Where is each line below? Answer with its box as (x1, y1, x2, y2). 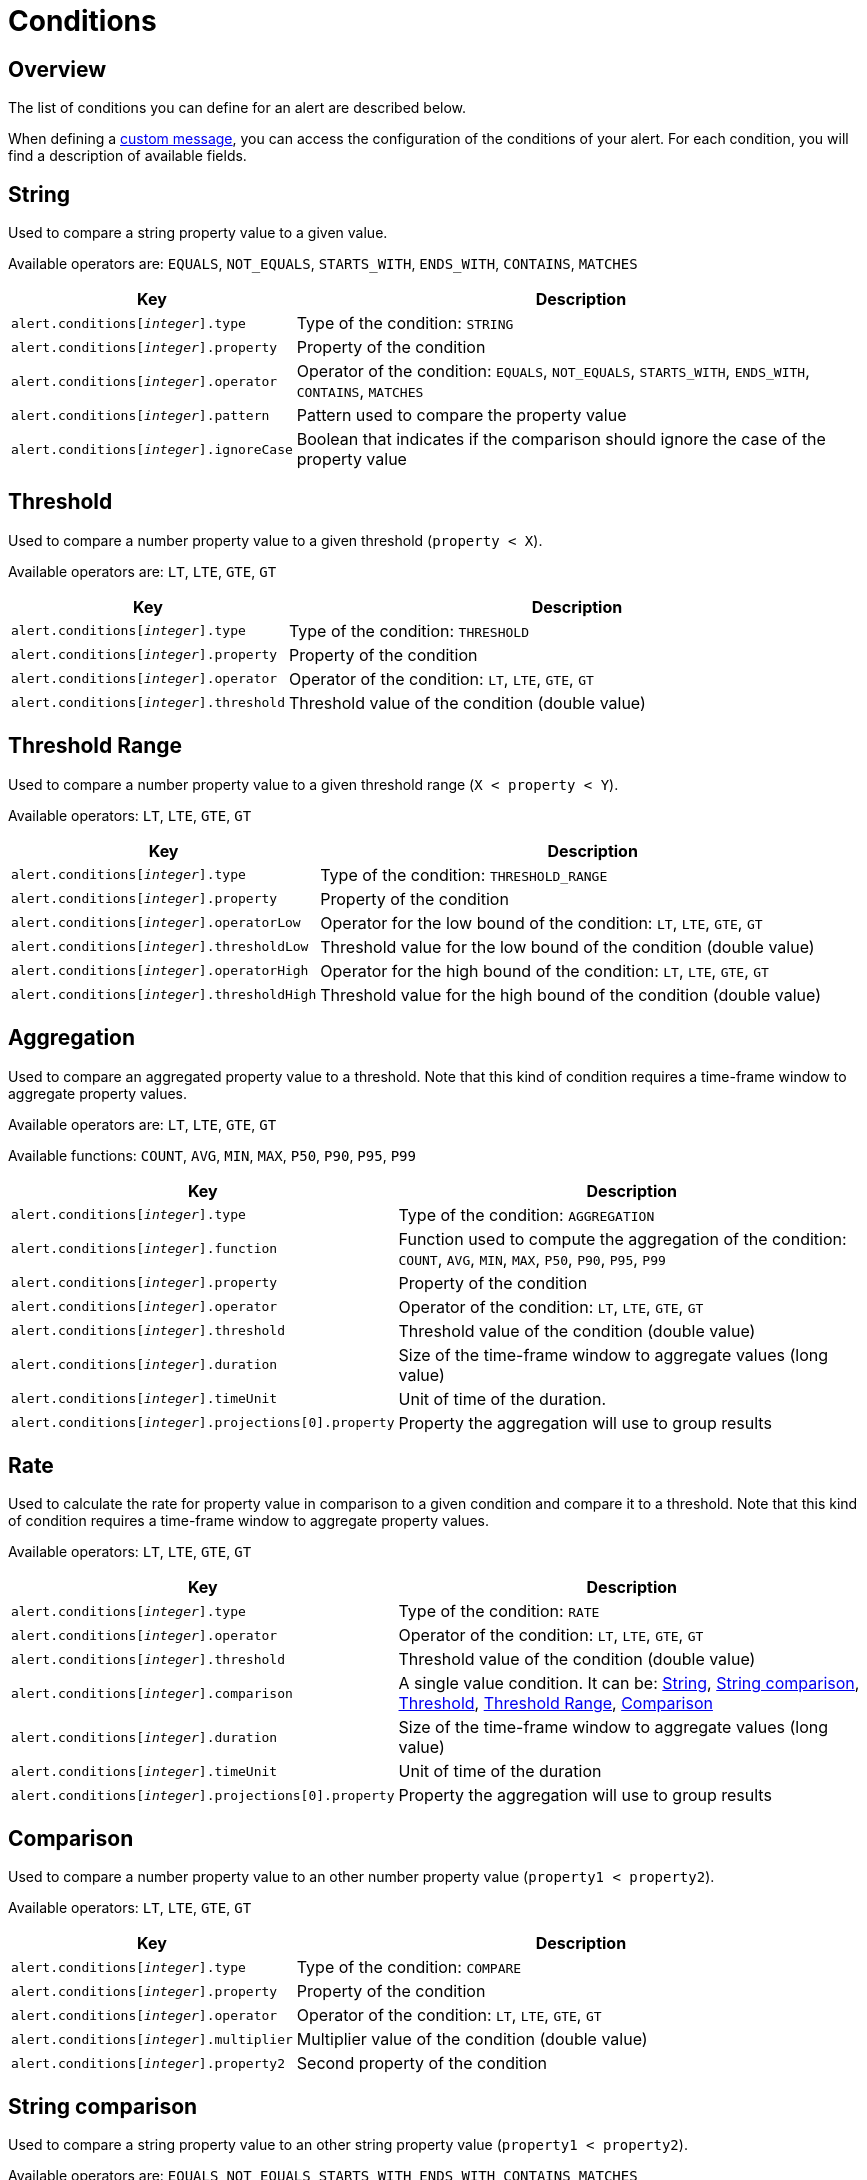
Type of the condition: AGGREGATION (398, 1204, 655, 1225)
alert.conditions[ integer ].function (11, 1241, 278, 1257)
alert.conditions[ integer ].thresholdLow (11, 939, 309, 955)
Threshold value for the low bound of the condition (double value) (320, 936, 815, 957)
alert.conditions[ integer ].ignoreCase (11, 441, 293, 457)
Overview (8, 56, 107, 82)
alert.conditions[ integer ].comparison (11, 1685, 293, 1701)
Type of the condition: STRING (296, 313, 514, 334)
